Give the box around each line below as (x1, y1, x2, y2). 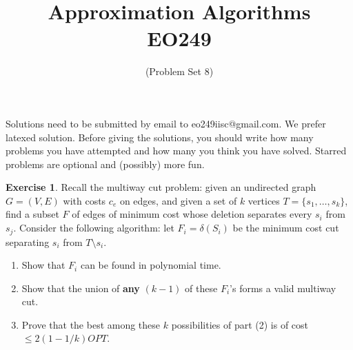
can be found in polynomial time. (80, 258, 221, 272)
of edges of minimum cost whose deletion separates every (72, 207, 312, 221)
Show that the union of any (21, 280, 140, 295)
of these (185, 280, 218, 295)
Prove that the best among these (21, 317, 161, 331)
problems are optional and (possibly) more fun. (6, 156, 205, 171)
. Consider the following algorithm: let (13, 220, 174, 235)
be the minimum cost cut (232, 220, 339, 235)
